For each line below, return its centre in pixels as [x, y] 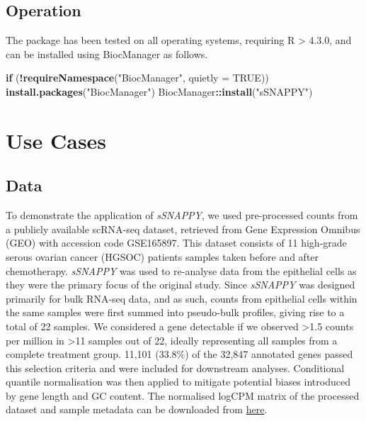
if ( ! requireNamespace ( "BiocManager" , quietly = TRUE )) [137, 78]
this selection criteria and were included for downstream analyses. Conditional [175, 367]
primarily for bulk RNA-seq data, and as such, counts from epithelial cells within [182, 298]
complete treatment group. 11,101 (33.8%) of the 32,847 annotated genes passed [179, 354]
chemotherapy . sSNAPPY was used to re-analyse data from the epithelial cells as [181, 270]
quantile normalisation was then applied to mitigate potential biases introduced [178, 382]
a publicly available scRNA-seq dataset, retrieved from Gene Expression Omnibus [183, 229]
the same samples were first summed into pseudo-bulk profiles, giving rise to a [175, 312]
